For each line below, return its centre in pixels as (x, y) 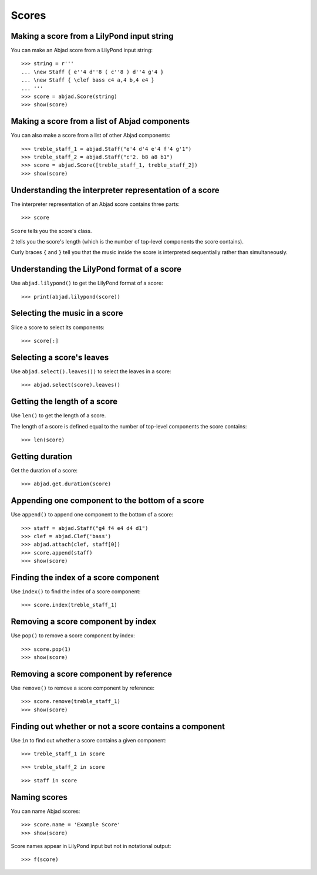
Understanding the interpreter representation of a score (115, 190)
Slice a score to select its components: (58, 327)
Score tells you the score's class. (51, 231)
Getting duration (42, 456)
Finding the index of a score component (85, 577)
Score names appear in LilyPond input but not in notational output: (91, 846)
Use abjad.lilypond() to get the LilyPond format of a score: (87, 283)
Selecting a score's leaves (60, 357)
